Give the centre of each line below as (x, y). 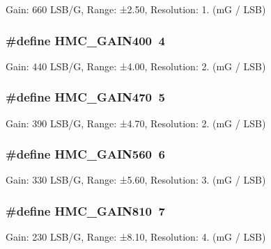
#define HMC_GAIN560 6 (85, 154)
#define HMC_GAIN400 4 (85, 40)
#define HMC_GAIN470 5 (85, 97)
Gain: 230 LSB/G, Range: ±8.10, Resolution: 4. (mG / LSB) (136, 237)
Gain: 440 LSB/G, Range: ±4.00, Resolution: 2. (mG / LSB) (136, 66)
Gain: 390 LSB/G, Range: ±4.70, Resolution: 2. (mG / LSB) (136, 123)
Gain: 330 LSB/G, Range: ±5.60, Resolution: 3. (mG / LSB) (136, 180)
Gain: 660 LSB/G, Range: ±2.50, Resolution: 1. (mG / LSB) (136, 9)
